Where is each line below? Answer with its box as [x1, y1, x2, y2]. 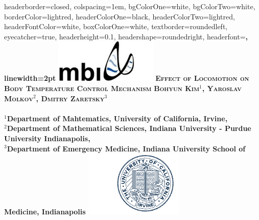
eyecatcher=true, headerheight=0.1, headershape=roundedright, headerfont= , [4, 31, 248, 41]
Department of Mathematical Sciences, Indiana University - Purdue [7, 123, 251, 134]
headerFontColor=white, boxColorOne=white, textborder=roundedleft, [4, 21, 228, 32]
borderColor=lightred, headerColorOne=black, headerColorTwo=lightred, [4, 11, 235, 21]
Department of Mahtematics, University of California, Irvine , [7, 113, 228, 123]
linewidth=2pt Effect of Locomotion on [4, 73, 249, 83]
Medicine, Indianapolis [4, 206, 86, 217]
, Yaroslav [202, 82, 242, 93]
